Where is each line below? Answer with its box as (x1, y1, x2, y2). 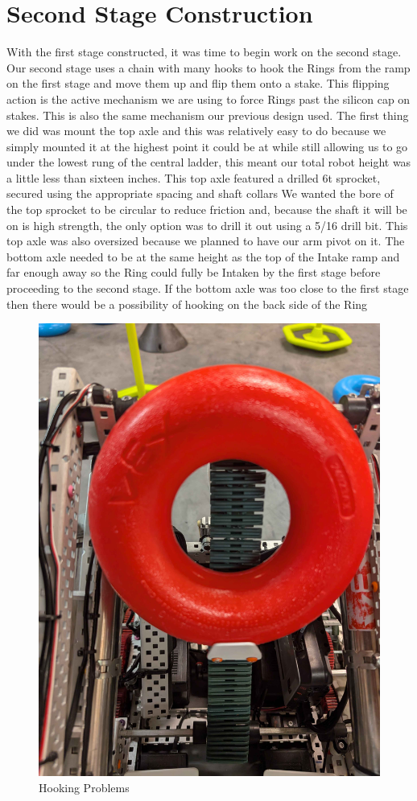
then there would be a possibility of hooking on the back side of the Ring (6, 295, 368, 312)
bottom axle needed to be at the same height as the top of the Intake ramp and (6, 248, 400, 265)
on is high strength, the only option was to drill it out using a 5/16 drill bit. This (6, 216, 408, 233)
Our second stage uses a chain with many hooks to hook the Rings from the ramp (6, 59, 411, 76)
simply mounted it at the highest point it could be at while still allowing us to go (6, 138, 408, 154)
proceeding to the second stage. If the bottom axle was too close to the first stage (6, 280, 409, 297)
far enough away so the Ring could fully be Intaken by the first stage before (6, 264, 381, 281)
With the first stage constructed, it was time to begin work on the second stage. (6, 43, 402, 60)
